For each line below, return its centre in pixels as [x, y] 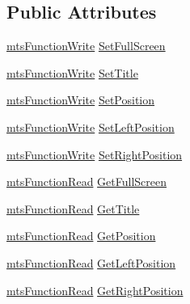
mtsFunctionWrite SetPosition [81, 100]
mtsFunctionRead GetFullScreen [87, 182]
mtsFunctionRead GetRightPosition [95, 290]
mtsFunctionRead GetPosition [81, 236]
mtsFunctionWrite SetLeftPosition [91, 127]
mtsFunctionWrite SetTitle [72, 72]
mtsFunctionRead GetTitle [73, 208]
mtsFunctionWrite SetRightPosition [95, 154]
